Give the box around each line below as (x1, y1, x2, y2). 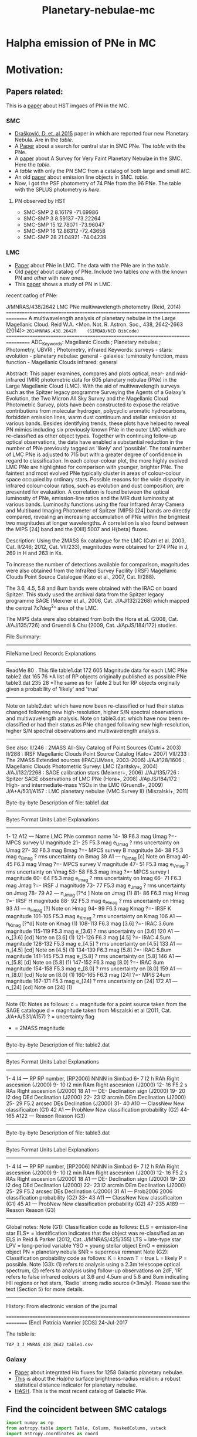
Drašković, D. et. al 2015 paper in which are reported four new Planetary (14, 130, 189, 137)
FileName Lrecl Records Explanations (6, 650, 96, 657)
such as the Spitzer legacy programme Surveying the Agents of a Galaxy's (6, 388, 186, 396)
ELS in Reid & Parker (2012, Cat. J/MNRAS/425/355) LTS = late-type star (6, 1236, 181, 1243)
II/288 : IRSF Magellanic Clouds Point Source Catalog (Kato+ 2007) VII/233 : (6, 750, 190, 757)
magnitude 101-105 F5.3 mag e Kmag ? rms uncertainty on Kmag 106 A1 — (6, 912, 182, 921)
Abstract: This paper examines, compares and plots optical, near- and (6, 370, 175, 377)
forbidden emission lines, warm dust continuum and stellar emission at (6, 413, 177, 420)
